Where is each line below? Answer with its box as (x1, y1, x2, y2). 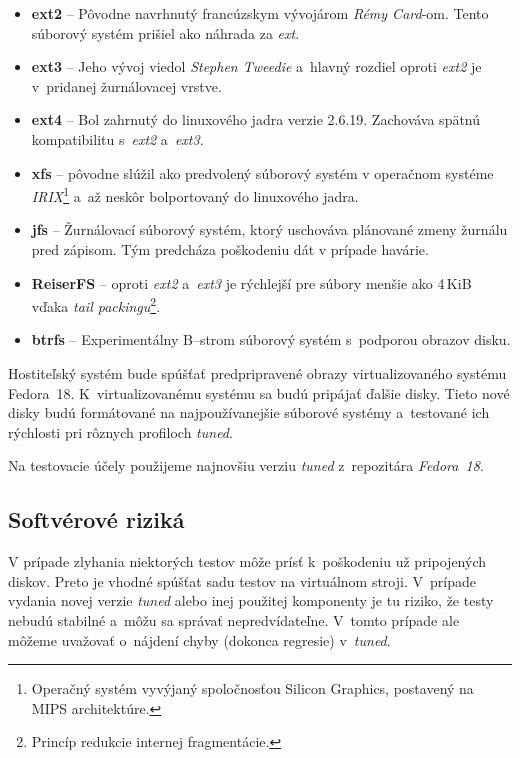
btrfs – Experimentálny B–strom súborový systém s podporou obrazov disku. (31, 329, 511, 350)
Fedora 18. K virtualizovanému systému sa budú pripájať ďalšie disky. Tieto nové (8, 382, 510, 403)
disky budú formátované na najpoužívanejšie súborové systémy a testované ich (8, 402, 490, 423)
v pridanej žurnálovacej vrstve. (31, 75, 222, 96)
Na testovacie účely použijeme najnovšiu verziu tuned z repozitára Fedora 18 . (8, 455, 484, 476)
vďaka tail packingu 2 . (31, 293, 161, 316)
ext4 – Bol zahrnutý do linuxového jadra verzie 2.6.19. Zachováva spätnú (31, 109, 481, 130)
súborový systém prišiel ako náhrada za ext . (31, 22, 300, 43)
